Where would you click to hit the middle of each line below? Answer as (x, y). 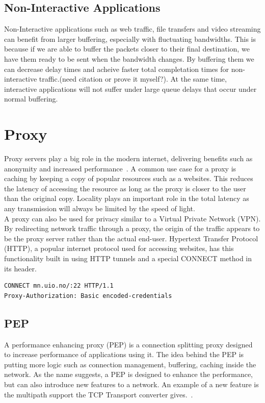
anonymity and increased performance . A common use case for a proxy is (120, 168)
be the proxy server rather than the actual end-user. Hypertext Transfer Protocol (131, 238)
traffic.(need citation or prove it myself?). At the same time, (133, 79)
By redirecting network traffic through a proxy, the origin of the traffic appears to (132, 228)
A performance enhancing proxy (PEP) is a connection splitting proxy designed (128, 344)
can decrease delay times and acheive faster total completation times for (116, 69)
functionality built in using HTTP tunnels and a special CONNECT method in (128, 258)
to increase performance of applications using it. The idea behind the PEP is (124, 354)
